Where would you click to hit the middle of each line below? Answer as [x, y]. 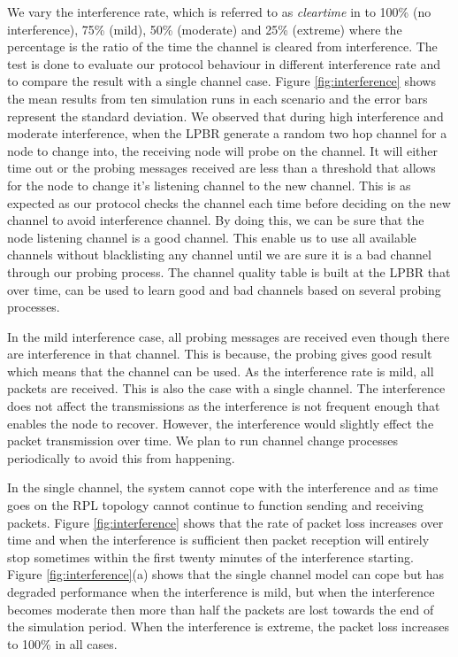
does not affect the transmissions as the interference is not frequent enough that [224, 406]
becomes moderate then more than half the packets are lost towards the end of [221, 609]
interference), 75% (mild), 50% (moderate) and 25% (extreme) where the [205, 29]
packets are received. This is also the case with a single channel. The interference [226, 388]
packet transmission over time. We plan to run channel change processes [202, 441]
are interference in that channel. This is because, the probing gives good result [220, 354]
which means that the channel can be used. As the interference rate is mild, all [221, 371]
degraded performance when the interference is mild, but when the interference [221, 591]
